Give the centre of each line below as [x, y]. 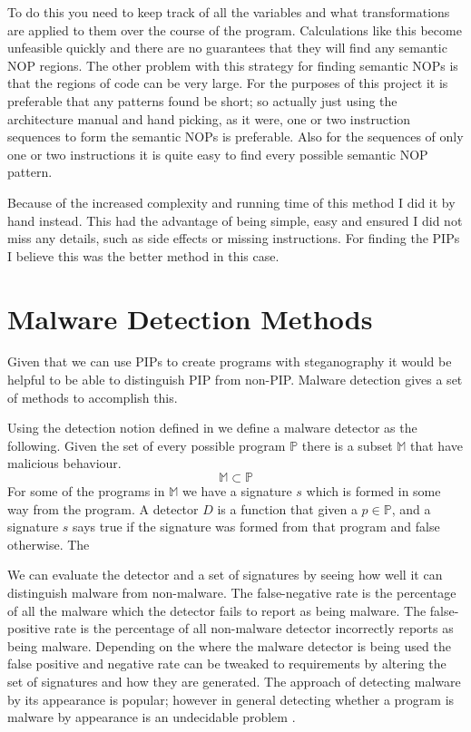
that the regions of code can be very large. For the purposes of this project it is [228, 83]
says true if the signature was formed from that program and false [256, 527]
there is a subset [347, 445]
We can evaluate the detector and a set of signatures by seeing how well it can [225, 575]
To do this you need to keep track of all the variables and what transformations [229, 12]
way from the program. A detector [103, 508]
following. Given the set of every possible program [147, 445]
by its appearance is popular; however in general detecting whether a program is [231, 699]
